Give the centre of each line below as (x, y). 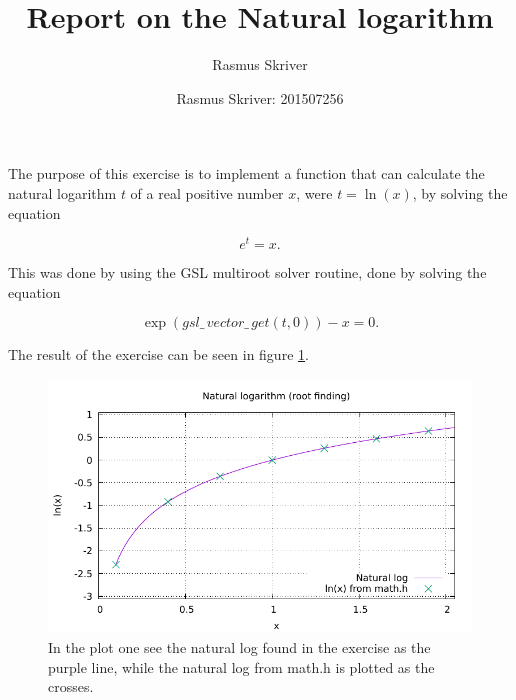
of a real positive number (207, 192)
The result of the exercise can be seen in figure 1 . (158, 354)
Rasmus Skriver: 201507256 (260, 97)
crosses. (71, 686)
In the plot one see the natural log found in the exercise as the (239, 646)
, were (314, 192)
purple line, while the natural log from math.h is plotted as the (241, 666)
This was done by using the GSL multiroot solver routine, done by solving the (247, 272)
